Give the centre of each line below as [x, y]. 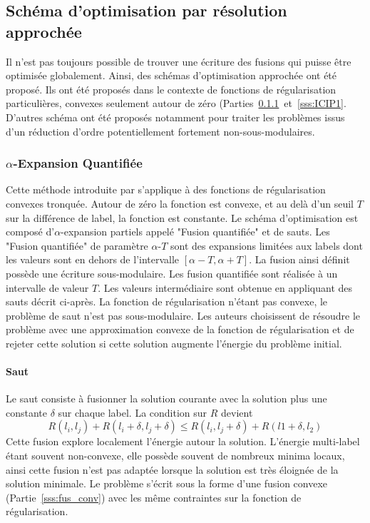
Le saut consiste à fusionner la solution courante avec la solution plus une [166, 398]
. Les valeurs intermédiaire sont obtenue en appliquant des [225, 287]
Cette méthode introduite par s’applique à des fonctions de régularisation [166, 189]
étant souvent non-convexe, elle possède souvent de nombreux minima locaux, [175, 456]
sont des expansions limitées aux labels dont [266, 245]
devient [237, 412]
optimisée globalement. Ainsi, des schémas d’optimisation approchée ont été [171, 75]
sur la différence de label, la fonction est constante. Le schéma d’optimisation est [182, 217]
